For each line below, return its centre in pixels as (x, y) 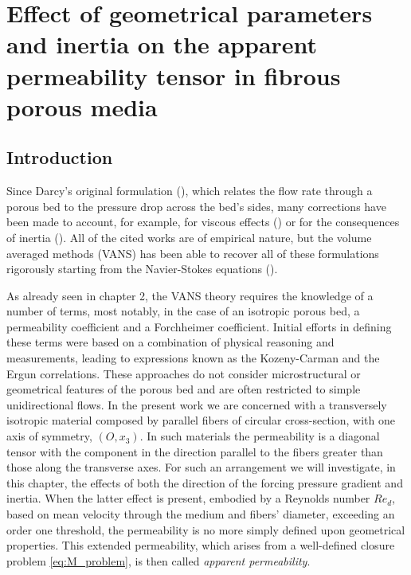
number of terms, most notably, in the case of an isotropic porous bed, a (183, 311)
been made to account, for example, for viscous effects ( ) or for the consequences (203, 222)
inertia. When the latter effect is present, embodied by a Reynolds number (188, 498)
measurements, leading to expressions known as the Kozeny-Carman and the (193, 358)
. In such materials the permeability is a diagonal (260, 436)
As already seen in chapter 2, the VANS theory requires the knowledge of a (190, 295)
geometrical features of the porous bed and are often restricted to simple (184, 389)
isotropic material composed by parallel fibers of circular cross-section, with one (201, 420)
